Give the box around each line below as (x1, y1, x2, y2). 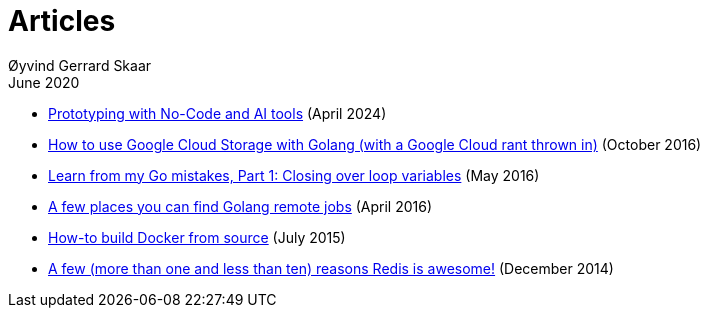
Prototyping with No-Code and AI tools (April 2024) (48, 104, 387, 122)
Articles (8, 4, 116, 38)
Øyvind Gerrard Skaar (8, 56, 152, 74)
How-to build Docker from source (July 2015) (48, 228, 346, 246)
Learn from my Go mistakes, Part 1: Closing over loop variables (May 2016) (48, 166, 540, 184)
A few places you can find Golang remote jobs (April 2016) (48, 197, 433, 215)
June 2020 (8, 73, 80, 91)
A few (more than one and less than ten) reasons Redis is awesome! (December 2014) (48, 259, 614, 277)
